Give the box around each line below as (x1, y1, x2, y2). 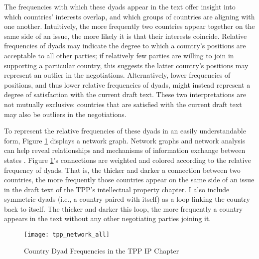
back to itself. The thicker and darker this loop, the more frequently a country (4, 203, 243, 214)
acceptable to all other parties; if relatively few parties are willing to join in (4, 50, 234, 60)
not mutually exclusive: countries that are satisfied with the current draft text (4, 99, 242, 109)
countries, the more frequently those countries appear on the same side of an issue (4, 174, 255, 185)
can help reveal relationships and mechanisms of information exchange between (4, 145, 246, 155)
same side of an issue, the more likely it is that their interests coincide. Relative (4, 30, 247, 41)
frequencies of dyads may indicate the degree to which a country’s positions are (4, 40, 246, 51)
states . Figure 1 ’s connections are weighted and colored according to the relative (4, 154, 251, 165)
